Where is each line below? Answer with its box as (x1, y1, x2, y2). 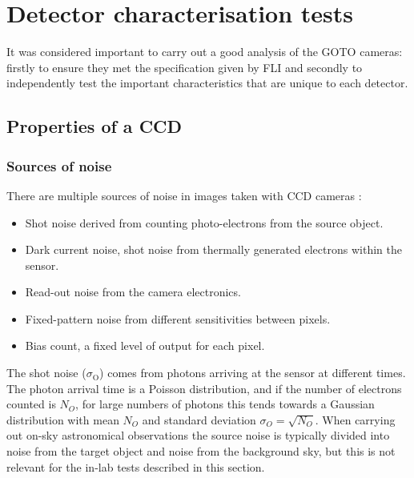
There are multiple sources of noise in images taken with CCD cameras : (6, 187, 362, 203)
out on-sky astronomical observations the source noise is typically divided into (6, 427, 390, 444)
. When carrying (315, 411, 396, 428)
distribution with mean (6, 411, 119, 428)
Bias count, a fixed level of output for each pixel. (25, 337, 265, 354)
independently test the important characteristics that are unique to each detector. (6, 74, 408, 91)
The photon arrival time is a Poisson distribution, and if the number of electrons (6, 380, 402, 396)
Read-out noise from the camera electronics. (25, 283, 241, 300)
